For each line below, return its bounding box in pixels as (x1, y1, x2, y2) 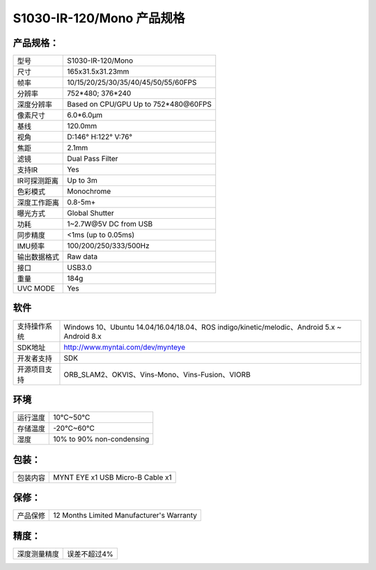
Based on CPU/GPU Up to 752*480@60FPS (67, 100, 212, 109)
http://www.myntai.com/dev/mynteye (63, 342, 186, 352)
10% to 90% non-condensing (53, 434, 150, 444)
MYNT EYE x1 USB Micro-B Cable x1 (53, 472, 172, 482)
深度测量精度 (17, 549, 59, 559)
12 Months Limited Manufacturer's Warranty (53, 511, 198, 521)
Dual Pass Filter (67, 154, 118, 164)
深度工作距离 (17, 198, 59, 208)
